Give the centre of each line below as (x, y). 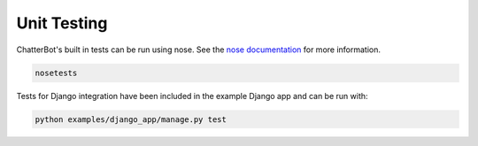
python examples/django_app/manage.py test (131, 119)
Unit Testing (62, 23)
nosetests (56, 73)
